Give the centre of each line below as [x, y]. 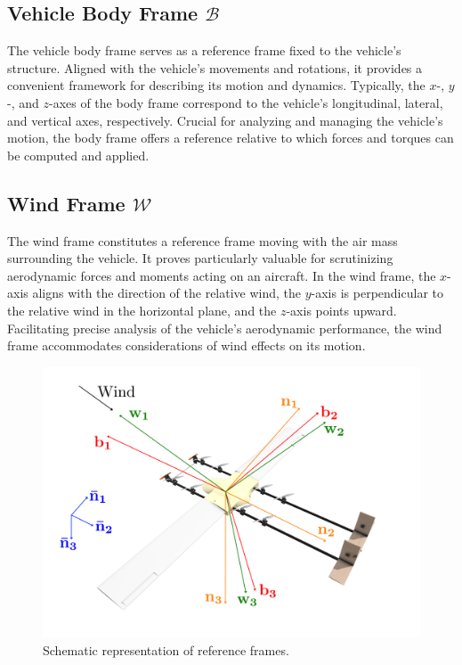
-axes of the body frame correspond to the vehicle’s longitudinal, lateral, [246, 102]
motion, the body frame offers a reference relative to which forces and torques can [231, 138]
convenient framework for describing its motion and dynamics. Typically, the [216, 85]
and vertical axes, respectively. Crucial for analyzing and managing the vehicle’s [225, 120]
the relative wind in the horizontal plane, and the [142, 310]
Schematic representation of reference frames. [166, 649]
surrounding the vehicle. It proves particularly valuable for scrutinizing [200, 258]
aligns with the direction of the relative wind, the [167, 293]
